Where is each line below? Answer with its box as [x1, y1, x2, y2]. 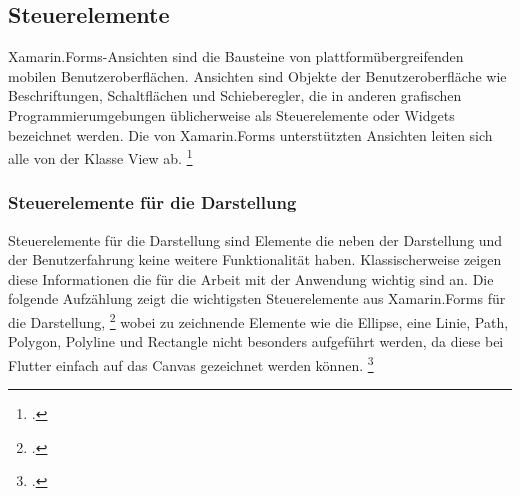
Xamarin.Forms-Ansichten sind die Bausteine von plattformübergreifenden [8, 46, 464, 67]
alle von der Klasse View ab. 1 [8, 145, 193, 168]
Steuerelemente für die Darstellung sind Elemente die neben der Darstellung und [8, 229, 503, 250]
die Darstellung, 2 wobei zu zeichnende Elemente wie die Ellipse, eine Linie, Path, [8, 309, 509, 332]
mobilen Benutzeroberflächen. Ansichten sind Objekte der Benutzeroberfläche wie [8, 65, 507, 86]
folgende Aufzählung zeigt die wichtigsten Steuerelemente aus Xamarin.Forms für [8, 288, 506, 309]
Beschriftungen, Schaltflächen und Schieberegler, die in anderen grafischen [8, 85, 462, 106]
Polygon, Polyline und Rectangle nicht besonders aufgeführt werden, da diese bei [8, 331, 504, 352]
